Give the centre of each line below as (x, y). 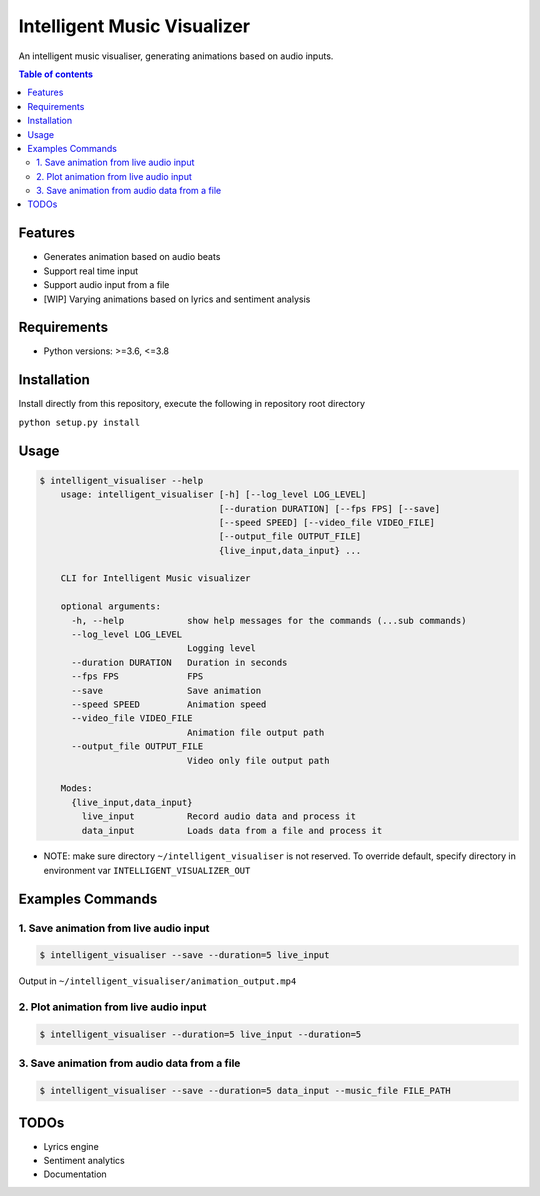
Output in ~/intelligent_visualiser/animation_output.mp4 (157, 981)
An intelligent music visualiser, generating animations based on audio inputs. (176, 56)
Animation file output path (255, 732)
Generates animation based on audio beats (132, 257)
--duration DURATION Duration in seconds (179, 662)
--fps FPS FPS (137, 676)
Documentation (75, 1174)
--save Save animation (166, 690)
